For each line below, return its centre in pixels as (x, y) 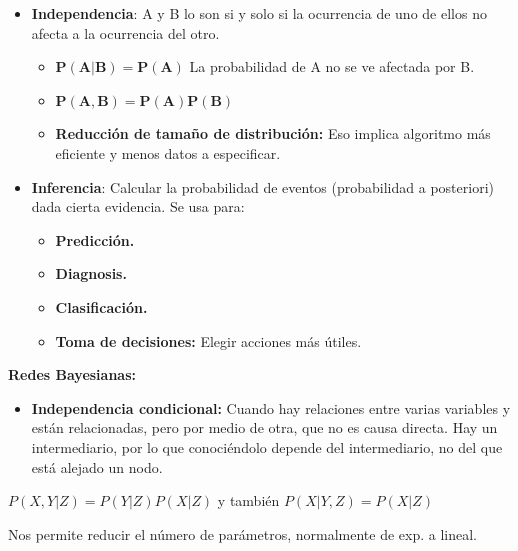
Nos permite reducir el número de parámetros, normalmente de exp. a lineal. (243, 533)
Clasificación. (101, 306)
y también (248, 500)
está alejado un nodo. (97, 466)
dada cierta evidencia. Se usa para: (138, 206)
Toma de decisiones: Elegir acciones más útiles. (208, 340)
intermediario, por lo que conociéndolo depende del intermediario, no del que (267, 446)
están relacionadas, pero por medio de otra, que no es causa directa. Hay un (264, 427)
